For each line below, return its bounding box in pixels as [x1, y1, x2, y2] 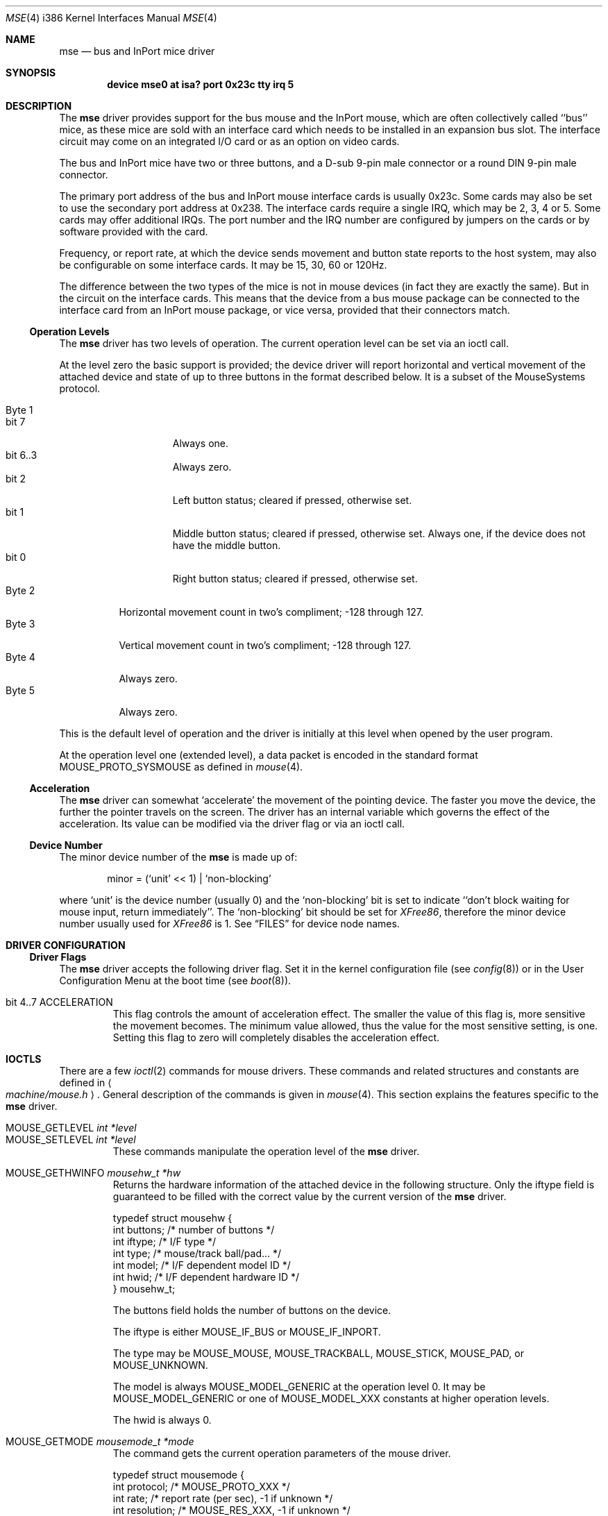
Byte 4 [6, 651, 35, 663]
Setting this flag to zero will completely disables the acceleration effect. [112, 1031, 440, 1043]
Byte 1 [6, 404, 33, 416]
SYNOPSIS [6, 67, 56, 78]
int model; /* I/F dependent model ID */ [112, 1259, 291, 1271]
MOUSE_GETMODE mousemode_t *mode [6, 1435, 194, 1447]
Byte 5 [6, 684, 35, 696]
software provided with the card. [59, 226, 208, 237]
